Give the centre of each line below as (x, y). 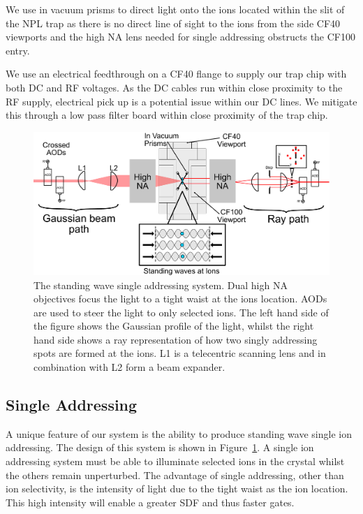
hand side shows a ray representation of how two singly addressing (176, 339)
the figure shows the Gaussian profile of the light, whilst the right (174, 326)
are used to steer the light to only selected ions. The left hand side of (181, 312)
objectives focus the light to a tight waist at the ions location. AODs (180, 299)
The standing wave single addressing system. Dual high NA (161, 285)
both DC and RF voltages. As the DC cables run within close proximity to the (174, 87)
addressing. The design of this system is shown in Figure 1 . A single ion (160, 447)
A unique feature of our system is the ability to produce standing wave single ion (179, 433)
